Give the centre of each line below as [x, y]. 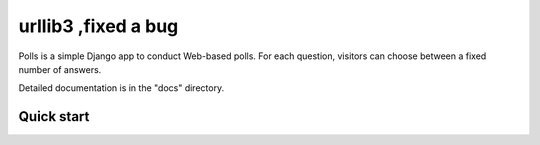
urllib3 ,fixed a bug [98, 26]
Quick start [54, 116]
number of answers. [60, 69]
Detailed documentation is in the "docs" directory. [121, 88]
